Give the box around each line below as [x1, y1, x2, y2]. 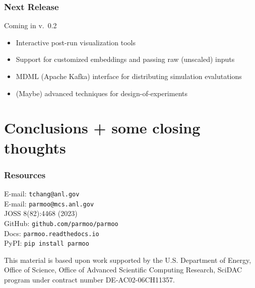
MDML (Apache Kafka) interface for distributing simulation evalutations [16, 71, 242, 81]
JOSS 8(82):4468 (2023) [4, 208, 78, 219]
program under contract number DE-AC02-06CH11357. [4, 274, 175, 285]
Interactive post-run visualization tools [16, 37, 136, 47]
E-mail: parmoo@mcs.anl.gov [4, 198, 94, 208]
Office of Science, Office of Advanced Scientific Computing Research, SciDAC [4, 264, 242, 275]
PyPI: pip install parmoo [4, 238, 89, 248]
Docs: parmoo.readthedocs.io [4, 228, 99, 238]
